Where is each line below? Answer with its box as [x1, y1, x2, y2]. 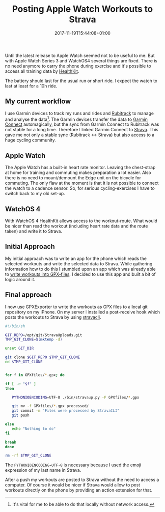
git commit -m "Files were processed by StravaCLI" [11, 408, 120, 413]
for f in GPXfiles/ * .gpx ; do [5, 372, 65, 377]
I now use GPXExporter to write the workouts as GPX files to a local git [5, 304, 148, 310]
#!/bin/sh [5, 323, 26, 329]
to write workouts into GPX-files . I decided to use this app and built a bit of [5, 271, 156, 277]
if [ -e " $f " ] [5, 381, 36, 386]
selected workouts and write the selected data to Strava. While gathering [5, 260, 153, 266]
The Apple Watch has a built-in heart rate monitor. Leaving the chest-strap [5, 165, 156, 171]
